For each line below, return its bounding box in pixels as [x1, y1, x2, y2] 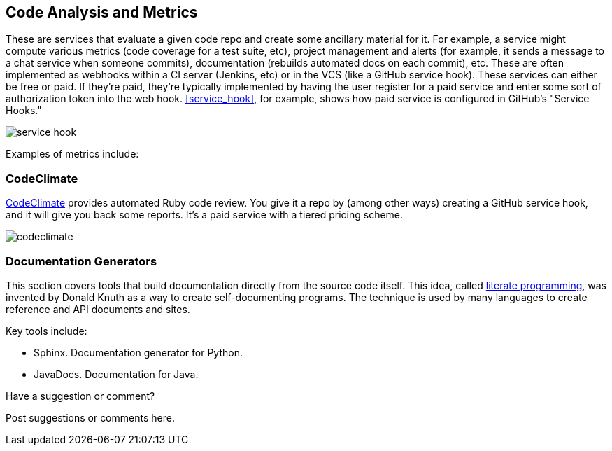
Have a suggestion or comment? [6, 389, 155, 402]
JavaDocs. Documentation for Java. [34, 368, 199, 380]
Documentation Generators [6, 254, 157, 268]
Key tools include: [6, 324, 87, 337]
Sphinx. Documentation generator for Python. [34, 346, 243, 359]
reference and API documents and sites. [6, 303, 190, 315]
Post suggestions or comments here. [6, 411, 175, 424]
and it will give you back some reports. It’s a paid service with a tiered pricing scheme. [6, 209, 404, 221]
